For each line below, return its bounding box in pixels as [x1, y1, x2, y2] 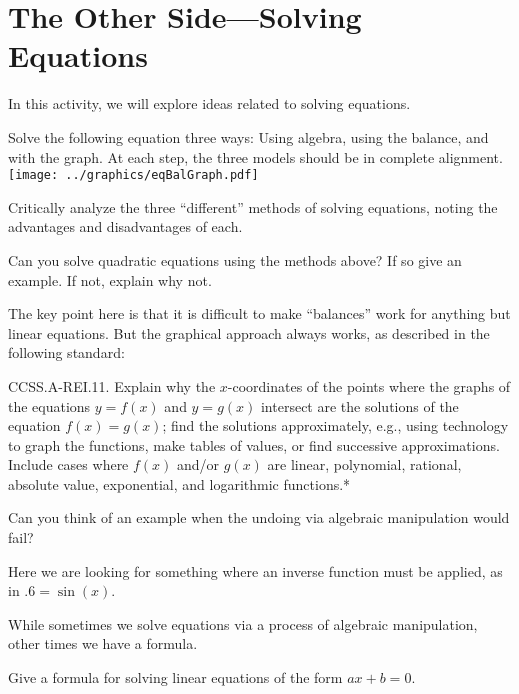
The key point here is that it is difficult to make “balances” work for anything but [8, 303, 511, 324]
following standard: [8, 342, 125, 363]
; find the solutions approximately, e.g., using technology [162, 415, 509, 436]
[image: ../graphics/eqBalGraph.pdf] [8, 168, 259, 183]
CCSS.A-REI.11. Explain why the [8, 375, 216, 396]
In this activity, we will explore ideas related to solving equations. [8, 93, 411, 114]
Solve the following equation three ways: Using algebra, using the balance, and [8, 126, 489, 147]
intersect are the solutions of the [260, 395, 459, 416]
